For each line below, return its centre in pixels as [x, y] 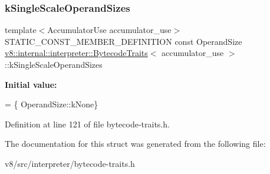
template [21, 30]
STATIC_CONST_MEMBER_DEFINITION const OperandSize [124, 41]
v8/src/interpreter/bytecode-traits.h [70, 163]
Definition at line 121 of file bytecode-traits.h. [87, 124]
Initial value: [31, 84]
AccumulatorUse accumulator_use [109, 30]
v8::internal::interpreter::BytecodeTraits [76, 53]
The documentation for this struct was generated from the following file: [135, 144]
